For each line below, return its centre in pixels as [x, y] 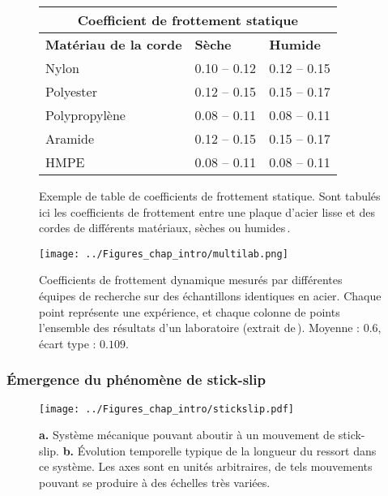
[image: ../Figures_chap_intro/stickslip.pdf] [166, 409]
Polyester [71, 91]
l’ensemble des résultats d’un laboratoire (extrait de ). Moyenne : [199, 328]
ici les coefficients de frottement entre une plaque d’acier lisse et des [207, 211]
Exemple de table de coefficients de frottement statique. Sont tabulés [210, 196]
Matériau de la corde [114, 44]
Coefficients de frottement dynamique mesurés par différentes [191, 280]
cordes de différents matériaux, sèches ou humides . [165, 228]
